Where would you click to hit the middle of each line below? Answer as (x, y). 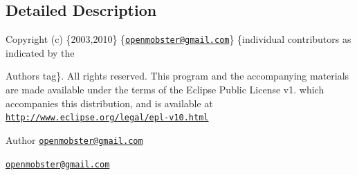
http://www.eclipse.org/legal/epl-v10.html (107, 118)
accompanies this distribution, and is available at (109, 103)
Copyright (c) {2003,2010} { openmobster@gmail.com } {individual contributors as (178, 39)
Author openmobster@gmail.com (74, 139)
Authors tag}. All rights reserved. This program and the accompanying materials (177, 76)
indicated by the (40, 52)
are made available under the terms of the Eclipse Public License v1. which (165, 90)
